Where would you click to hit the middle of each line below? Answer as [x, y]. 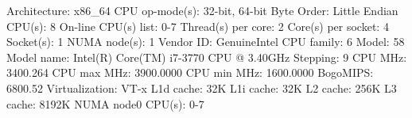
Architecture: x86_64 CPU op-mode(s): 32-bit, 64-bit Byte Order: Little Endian [202, 10]
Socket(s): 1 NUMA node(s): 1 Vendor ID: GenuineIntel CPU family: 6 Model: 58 [206, 42]
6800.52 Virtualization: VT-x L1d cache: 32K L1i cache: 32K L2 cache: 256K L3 [202, 88]
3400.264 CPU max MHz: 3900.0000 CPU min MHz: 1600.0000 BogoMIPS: [190, 72]
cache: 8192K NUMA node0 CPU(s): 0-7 [105, 103]
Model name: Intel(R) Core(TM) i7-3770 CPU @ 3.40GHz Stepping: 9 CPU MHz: [207, 57]
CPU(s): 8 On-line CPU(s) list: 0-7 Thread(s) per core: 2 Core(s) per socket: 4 [198, 26]
